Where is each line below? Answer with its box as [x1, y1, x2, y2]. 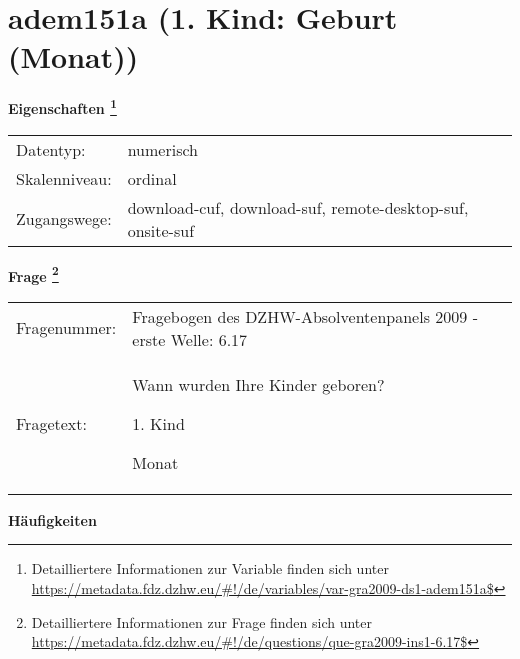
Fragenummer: [16, 316, 117, 340]
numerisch [127, 137, 198, 161]
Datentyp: [16, 137, 86, 161]
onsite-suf [127, 218, 195, 242]
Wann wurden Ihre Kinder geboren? [132, 372, 385, 396]
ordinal [127, 166, 177, 190]
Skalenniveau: [16, 166, 112, 190]
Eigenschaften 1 [8, 95, 117, 118]
